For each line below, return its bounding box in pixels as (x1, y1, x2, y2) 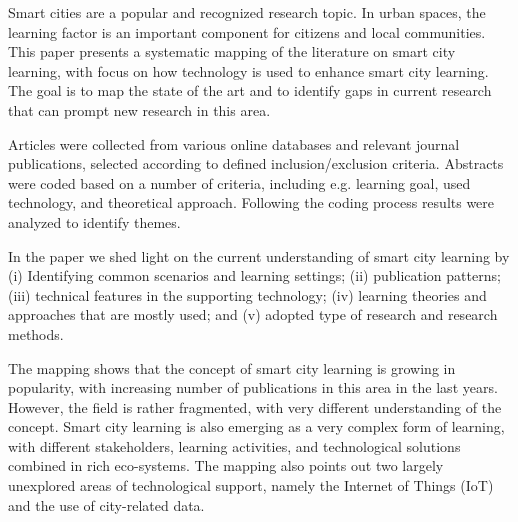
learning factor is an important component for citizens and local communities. (8, 21, 486, 42)
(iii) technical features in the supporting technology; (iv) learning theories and (8, 284, 487, 305)
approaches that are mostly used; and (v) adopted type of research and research (8, 304, 498, 325)
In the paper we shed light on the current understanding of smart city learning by (8, 245, 510, 266)
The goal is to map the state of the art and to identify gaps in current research (8, 80, 492, 101)
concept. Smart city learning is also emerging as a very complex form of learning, (8, 416, 505, 437)
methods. (8, 323, 64, 344)
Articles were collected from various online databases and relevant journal (8, 133, 460, 154)
